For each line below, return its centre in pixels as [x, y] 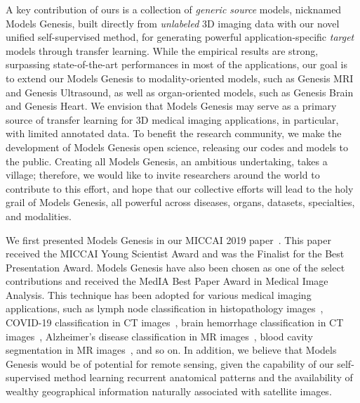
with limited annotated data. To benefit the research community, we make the [174, 133]
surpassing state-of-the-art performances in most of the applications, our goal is [176, 64]
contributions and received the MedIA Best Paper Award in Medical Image [167, 281]
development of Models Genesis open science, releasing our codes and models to [177, 147]
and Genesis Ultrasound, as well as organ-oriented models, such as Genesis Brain [180, 92]
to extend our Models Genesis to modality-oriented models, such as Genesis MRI [180, 78]
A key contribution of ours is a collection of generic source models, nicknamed [174, 9]
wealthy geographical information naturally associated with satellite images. [169, 391]
